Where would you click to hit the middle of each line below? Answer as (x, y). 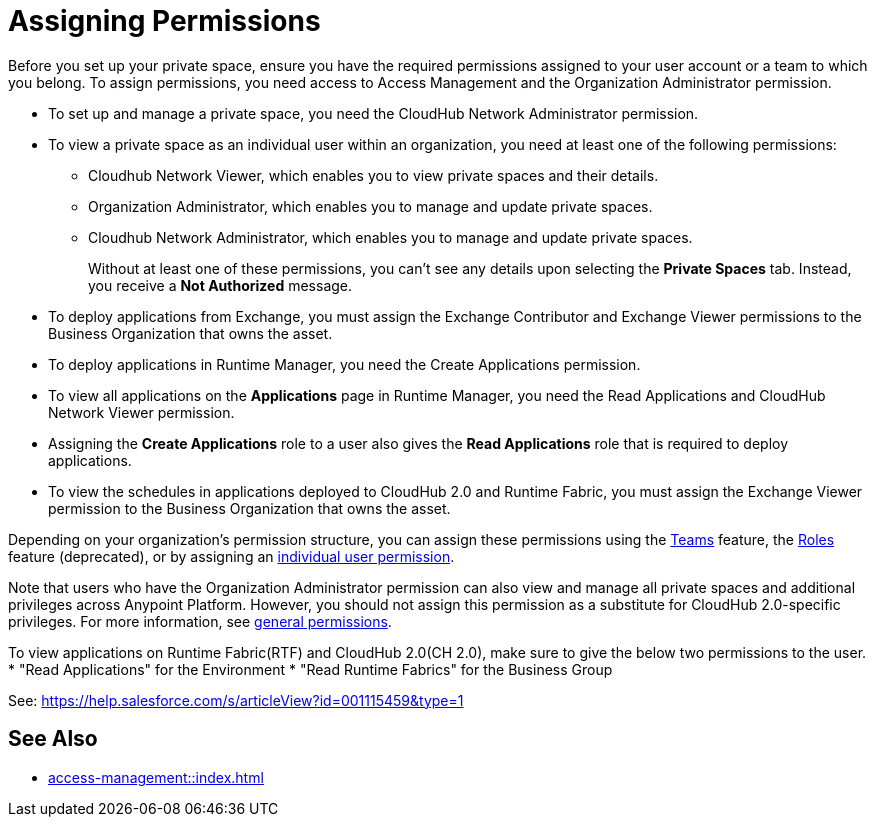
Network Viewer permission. (141, 412)
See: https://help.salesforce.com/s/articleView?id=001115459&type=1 (236, 700)
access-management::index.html (156, 777)
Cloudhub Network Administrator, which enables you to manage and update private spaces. (390, 237)
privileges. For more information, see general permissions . (200, 621)
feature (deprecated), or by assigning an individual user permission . (231, 556)
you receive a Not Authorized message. (220, 285)
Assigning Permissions (164, 21)
